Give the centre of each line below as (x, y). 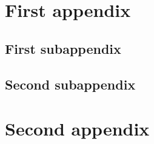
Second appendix (77, 129)
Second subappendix (70, 84)
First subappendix (63, 48)
